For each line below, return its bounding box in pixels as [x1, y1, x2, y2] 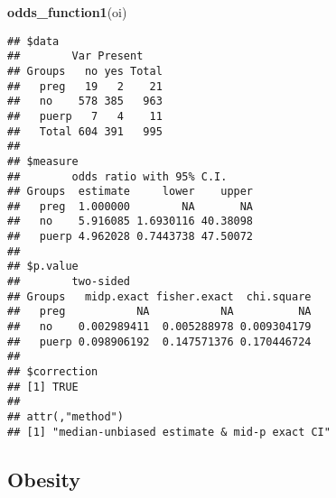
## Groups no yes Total [7, 64, 163, 78]
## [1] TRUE [7, 380, 79, 393]
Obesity [7, 465, 80, 493]
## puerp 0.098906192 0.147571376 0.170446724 [7, 335, 312, 348]
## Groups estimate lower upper [7, 185, 254, 198]
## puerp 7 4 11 [7, 109, 163, 123]
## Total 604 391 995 [7, 124, 163, 138]
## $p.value [7, 260, 79, 273]
